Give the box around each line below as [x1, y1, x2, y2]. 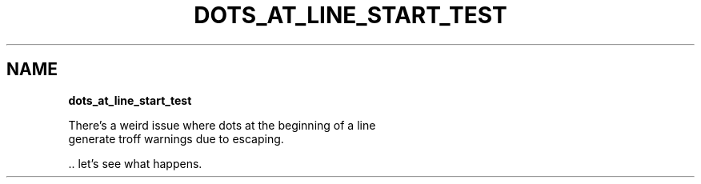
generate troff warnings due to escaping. [68, 131, 284, 146]
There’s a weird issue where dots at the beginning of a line [68, 118, 376, 132]
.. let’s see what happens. [68, 156, 202, 170]
